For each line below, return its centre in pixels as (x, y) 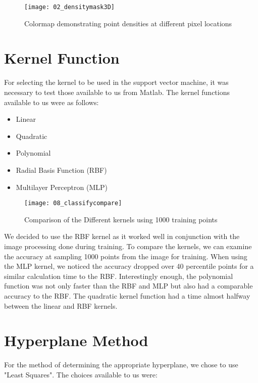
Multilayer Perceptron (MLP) (62, 187)
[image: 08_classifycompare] (73, 203)
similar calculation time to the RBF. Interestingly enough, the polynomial (119, 276)
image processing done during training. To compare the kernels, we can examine (128, 246)
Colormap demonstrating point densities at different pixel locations (128, 23)
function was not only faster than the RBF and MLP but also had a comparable (128, 286)
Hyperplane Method (76, 340)
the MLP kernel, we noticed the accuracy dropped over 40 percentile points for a (129, 266)
